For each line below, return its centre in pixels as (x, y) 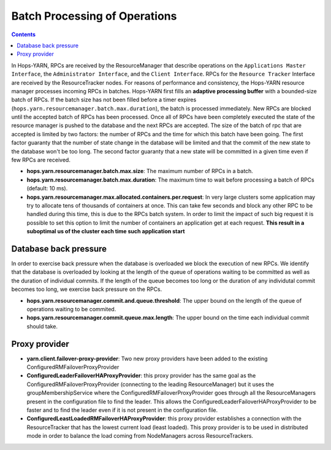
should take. (42, 326)
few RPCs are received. (41, 160)
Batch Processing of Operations (94, 16)
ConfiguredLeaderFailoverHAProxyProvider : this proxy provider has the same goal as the (141, 376)
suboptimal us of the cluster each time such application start (106, 231)
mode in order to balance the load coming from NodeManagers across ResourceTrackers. (140, 436)
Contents (24, 34)
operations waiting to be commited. (71, 309)
